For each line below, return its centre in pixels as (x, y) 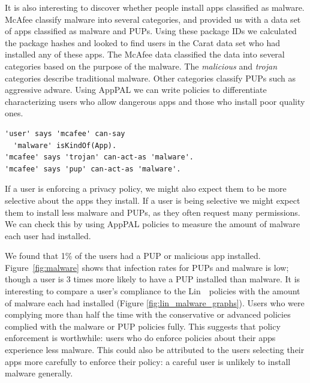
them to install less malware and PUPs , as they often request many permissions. (153, 212)
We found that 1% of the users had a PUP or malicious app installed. (133, 256)
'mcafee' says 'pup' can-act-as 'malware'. (93, 169)
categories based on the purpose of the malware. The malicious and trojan (141, 66)
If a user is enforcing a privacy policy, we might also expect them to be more (146, 189)
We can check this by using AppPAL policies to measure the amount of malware (153, 224)
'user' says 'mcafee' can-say (65, 133)
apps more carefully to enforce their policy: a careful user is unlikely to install (148, 361)
